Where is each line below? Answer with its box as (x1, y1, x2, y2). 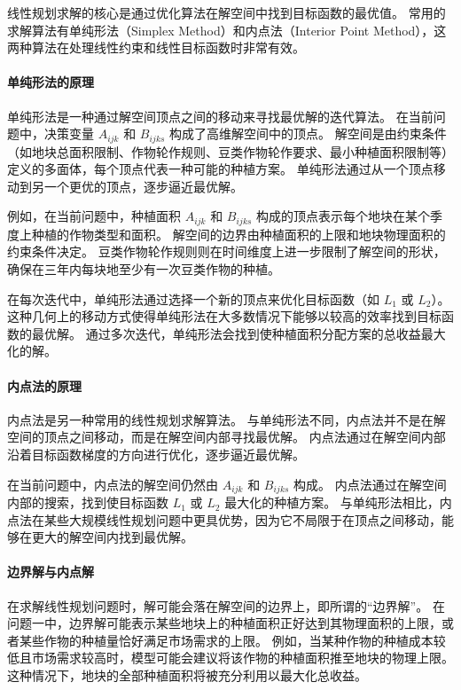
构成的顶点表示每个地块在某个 (256, 207, 431, 225)
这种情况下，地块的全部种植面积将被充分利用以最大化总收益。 (7, 666, 367, 684)
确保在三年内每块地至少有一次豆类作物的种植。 (7, 260, 280, 278)
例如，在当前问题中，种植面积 (7, 207, 181, 225)
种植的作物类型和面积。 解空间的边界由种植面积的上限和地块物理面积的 (31, 224, 446, 243)
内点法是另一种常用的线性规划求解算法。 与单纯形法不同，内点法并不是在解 (7, 410, 446, 428)
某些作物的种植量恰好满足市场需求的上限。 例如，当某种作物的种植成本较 (19, 631, 446, 649)
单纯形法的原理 (7, 73, 94, 91)
